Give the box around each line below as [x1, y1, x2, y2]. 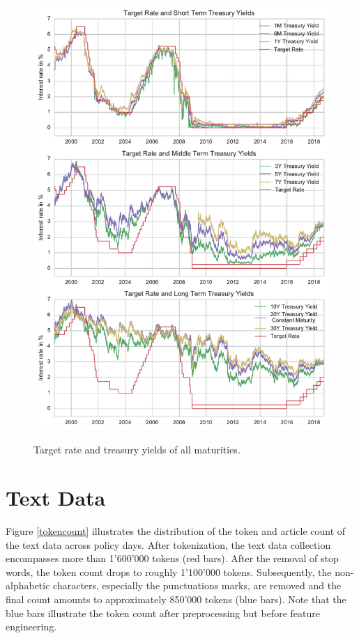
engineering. [6, 619, 57, 634]
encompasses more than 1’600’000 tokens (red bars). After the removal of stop [6, 551, 339, 566]
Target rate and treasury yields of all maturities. [33, 442, 240, 457]
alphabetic [6, 578, 50, 593]
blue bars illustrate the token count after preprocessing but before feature [6, 605, 320, 620]
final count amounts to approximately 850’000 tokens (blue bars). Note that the [6, 592, 346, 607]
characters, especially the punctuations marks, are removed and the [53, 578, 342, 593]
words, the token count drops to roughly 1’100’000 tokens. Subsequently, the [6, 564, 332, 579]
